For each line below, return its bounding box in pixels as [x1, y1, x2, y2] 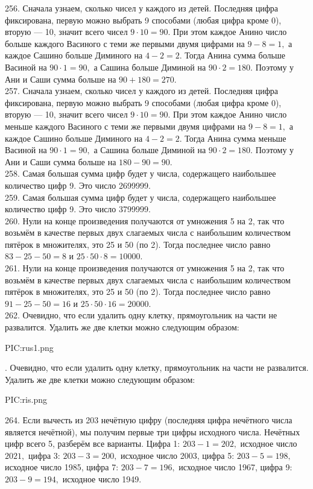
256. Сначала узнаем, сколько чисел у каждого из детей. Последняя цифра [5, 2, 278, 14]
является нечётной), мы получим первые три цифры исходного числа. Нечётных [5, 425, 300, 438]
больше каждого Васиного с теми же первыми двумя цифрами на [5, 37, 245, 49]
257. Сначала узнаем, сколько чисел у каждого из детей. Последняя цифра [5, 84, 278, 97]
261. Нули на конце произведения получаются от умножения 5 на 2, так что [5, 262, 285, 274]
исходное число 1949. [62, 472, 142, 485]
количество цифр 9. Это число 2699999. [5, 178, 151, 191]
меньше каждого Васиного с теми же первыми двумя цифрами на [5, 119, 246, 132]
